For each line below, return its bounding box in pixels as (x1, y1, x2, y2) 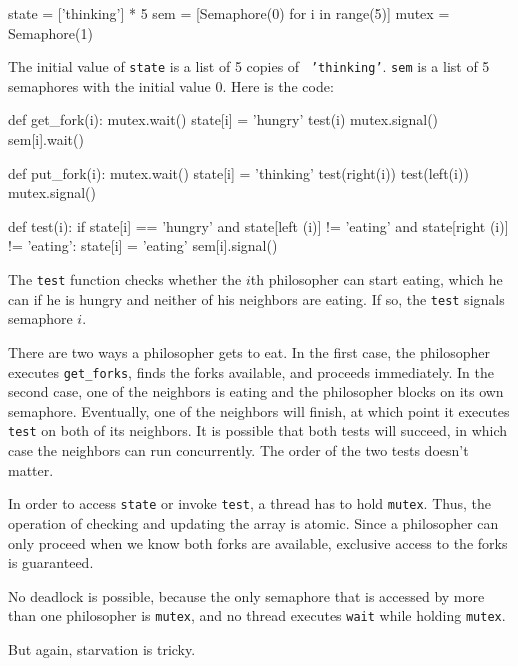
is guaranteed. (8, 552, 94, 573)
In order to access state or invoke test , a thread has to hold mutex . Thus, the (8, 493, 491, 514)
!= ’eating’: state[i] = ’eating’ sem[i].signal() (8, 235, 278, 256)
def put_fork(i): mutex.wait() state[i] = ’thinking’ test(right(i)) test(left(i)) (8, 162, 469, 183)
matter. (8, 459, 54, 480)
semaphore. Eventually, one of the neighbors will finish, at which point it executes (8, 400, 510, 421)
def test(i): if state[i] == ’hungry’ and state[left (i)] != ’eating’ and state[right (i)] (8, 215, 509, 236)
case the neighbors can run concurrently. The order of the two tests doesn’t (8, 440, 469, 461)
